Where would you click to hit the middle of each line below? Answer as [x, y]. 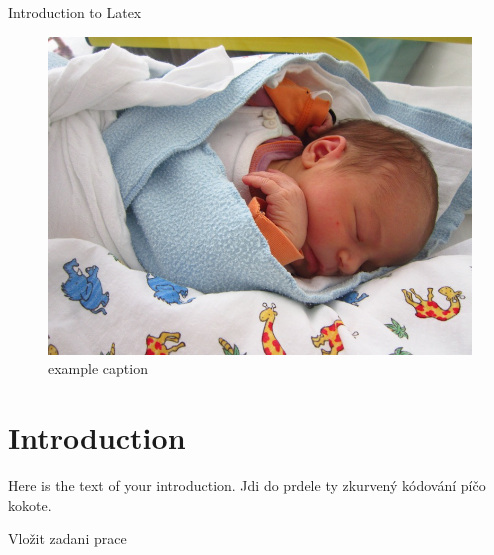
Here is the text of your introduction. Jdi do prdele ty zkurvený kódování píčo [247, 484]
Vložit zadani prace [67, 538]
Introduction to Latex [75, 12]
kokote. [30, 504]
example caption [98, 368]
